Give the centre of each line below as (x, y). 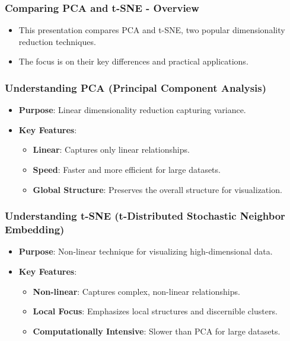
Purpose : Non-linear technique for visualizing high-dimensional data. (146, 251)
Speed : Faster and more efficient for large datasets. (127, 169)
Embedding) (35, 229)
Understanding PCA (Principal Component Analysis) (136, 87)
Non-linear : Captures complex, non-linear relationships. (136, 291)
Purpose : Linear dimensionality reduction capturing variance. (132, 110)
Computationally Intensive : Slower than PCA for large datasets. (157, 331)
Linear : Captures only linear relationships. (111, 149)
